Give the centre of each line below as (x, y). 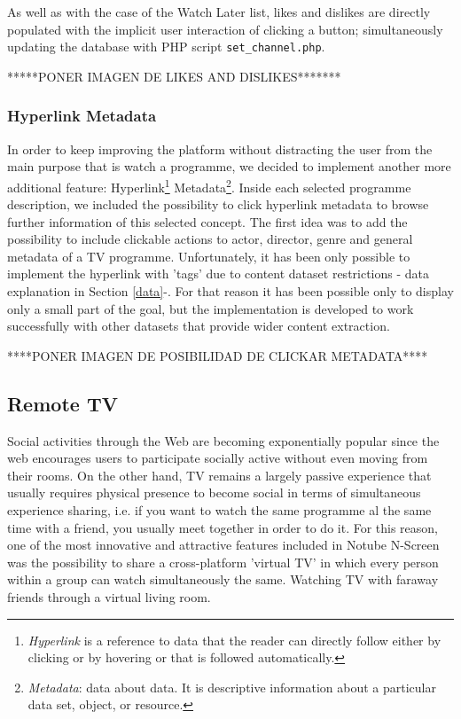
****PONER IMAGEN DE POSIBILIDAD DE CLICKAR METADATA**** (218, 355)
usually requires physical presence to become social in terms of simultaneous (214, 492)
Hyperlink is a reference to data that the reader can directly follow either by (234, 640)
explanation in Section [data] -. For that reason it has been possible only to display (230, 291)
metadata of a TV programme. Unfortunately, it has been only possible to (209, 256)
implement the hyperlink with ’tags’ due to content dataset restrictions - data (219, 274)
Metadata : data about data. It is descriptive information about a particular (232, 687)
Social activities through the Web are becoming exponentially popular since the (223, 440)
